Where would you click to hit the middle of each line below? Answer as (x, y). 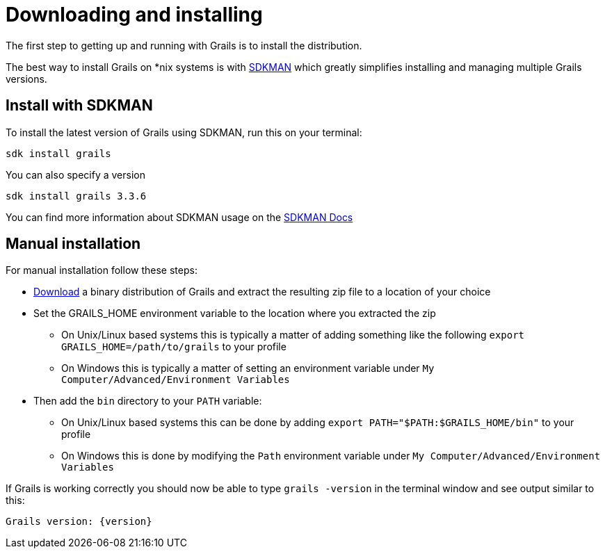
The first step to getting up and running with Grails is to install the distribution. (184, 45)
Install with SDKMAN (79, 106)
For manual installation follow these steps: (102, 270)
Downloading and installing (134, 15)
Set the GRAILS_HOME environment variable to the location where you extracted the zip (235, 313)
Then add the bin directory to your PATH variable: (148, 401)
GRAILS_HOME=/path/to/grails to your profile (174, 347)
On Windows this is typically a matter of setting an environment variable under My (248, 368)
